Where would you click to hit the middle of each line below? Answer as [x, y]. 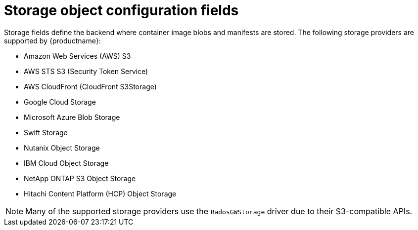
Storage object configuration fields [121, 10]
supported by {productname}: [52, 40]
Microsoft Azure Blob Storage [72, 117]
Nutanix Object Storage [62, 148]
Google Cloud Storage [60, 102]
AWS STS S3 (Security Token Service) [86, 71]
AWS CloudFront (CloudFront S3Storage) [90, 86]
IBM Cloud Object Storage [66, 163]
